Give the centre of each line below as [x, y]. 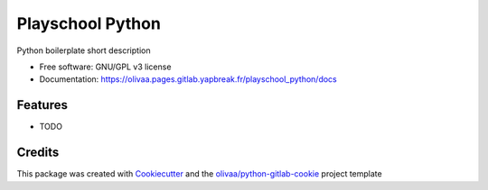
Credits [38, 153]
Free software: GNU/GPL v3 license [105, 67]
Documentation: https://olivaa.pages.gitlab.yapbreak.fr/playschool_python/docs [188, 79]
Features [42, 105]
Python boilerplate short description [84, 50]
